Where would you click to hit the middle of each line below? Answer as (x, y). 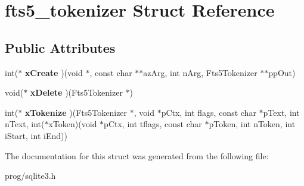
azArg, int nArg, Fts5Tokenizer (200, 72)
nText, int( (25, 124)
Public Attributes (60, 47)
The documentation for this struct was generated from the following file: (137, 155)
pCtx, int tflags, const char (153, 124)
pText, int (281, 112)
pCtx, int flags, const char (209, 112)
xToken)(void (73, 124)
